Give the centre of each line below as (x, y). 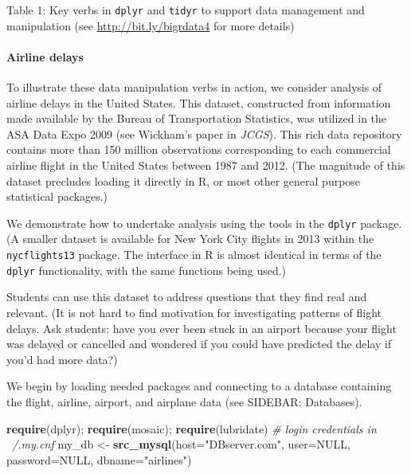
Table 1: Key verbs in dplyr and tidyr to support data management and (186, 10)
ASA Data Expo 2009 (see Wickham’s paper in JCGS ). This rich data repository (204, 133)
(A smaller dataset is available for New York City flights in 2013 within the (190, 239)
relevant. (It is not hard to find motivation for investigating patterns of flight (194, 312)
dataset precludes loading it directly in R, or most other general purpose (184, 180)
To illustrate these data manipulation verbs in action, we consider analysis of (194, 87)
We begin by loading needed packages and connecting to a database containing (199, 386)
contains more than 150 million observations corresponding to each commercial (199, 149)
